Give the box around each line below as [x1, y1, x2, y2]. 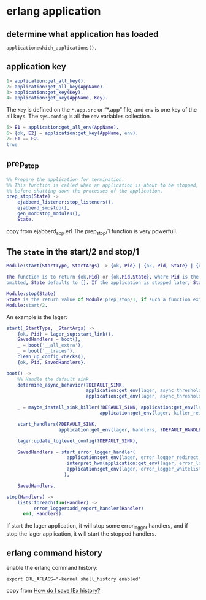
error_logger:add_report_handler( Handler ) [33, 505, 144, 512]
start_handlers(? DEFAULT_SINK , [17, 421, 97, 427]
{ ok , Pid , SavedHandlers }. [17, 359, 86, 366]
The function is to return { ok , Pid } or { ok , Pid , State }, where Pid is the [6, 274, 199, 280]
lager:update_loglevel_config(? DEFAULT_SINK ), [17, 437, 139, 444]
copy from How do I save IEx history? [6, 587, 101, 594]
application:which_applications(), [6, 45, 97, 51]
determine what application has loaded [6, 29, 159, 39]
